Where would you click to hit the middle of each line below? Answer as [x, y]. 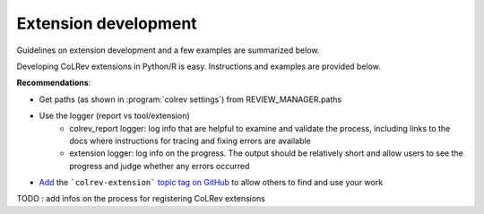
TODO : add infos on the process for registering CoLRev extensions [141, 199]
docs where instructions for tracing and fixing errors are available [190, 141]
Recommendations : [54, 83]
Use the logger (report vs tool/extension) [114, 116]
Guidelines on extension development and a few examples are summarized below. [168, 50]
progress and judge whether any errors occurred [160, 166]
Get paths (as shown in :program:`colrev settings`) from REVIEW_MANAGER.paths [190, 99]
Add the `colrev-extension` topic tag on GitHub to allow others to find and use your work [211, 183]
